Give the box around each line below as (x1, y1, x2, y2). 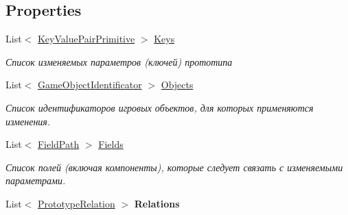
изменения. (5, 114, 51, 128)
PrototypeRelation (37, 196, 115, 210)
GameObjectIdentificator (37, 77, 142, 92)
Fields (98, 137, 124, 151)
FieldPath (37, 137, 80, 151)
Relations (134, 196, 180, 210)
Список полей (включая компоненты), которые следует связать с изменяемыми (5, 160, 343, 174)
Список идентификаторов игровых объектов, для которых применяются (5, 100, 314, 114)
